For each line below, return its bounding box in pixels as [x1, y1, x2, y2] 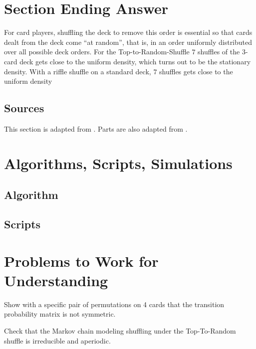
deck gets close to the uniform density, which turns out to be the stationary [19, 56, 251, 66]
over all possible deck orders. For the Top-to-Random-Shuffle [4, 46, 190, 57]
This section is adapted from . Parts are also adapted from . [4, 123, 188, 134]
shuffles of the [198, 46, 240, 57]
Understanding [4, 270, 108, 290]
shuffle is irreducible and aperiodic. [4, 335, 111, 346]
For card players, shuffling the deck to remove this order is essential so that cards [4, 27, 253, 37]
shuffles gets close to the [159, 66, 233, 76]
